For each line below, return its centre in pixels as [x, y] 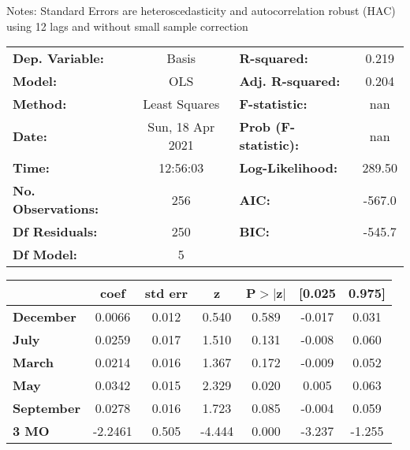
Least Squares [181, 104]
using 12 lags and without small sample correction [127, 26]
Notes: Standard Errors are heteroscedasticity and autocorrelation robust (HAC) [201, 10]
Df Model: [45, 255]
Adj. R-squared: [290, 81]
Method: [40, 104]
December [45, 317]
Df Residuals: [55, 232]
